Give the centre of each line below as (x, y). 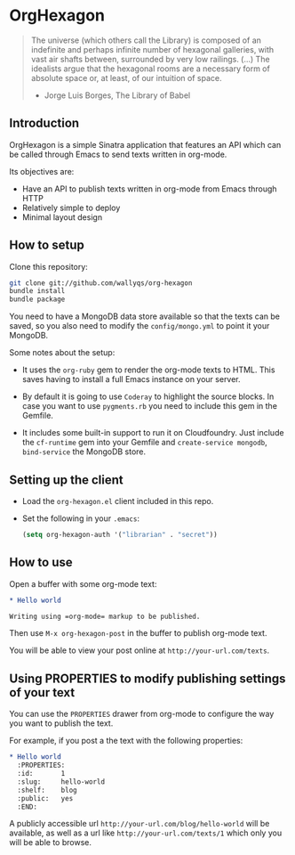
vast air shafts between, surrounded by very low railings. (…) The (150, 59)
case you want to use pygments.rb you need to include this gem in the (150, 406)
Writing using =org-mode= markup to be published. (105, 616)
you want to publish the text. (61, 723)
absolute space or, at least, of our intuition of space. (126, 77)
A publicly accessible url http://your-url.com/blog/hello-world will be (140, 824)
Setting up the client (67, 480)
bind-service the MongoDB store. (84, 452)
